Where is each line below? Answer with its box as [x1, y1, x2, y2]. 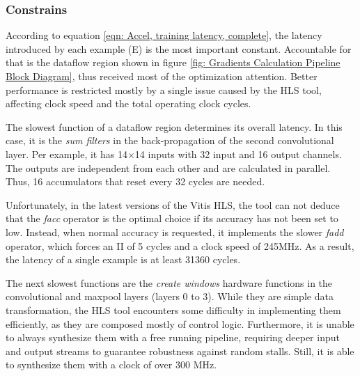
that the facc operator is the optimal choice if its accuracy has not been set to [6, 211, 338, 226]
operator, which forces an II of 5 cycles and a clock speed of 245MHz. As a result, [6, 238, 354, 253]
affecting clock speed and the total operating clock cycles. [6, 96, 251, 111]
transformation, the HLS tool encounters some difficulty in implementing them [6, 302, 341, 317]
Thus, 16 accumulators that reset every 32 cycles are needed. [6, 174, 265, 189]
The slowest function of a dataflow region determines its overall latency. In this [6, 119, 343, 134]
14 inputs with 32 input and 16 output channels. [134, 146, 342, 161]
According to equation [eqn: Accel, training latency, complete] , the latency [6, 28, 322, 42]
